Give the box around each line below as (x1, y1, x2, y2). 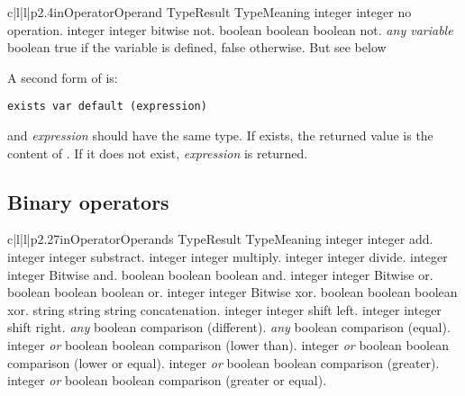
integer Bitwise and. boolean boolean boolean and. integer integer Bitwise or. (7, 265, 433, 283)
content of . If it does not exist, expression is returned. (7, 143, 308, 162)
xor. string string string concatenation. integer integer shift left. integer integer (7, 300, 442, 319)
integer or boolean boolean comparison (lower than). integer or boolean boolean (7, 335, 450, 354)
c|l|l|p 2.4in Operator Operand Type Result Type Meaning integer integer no (7, 3, 412, 21)
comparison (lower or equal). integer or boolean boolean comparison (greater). (7, 353, 440, 372)
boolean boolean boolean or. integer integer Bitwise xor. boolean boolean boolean (7, 283, 458, 301)
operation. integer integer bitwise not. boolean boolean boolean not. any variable (7, 20, 453, 39)
